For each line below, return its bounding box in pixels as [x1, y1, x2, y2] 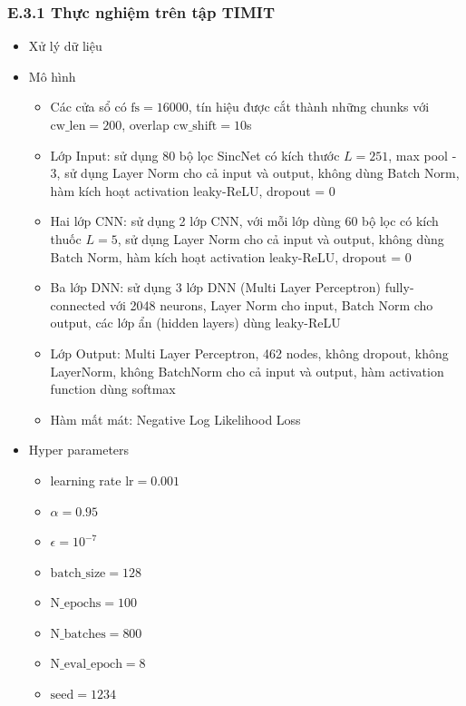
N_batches [50, 627, 106, 641]
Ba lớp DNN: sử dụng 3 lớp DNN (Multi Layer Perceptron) [50, 278, 381, 297]
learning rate [50, 470, 121, 489]
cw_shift [173, 120, 218, 132]
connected [50, 295, 106, 314]
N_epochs [50, 597, 102, 611]
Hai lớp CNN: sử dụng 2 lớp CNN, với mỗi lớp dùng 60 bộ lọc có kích [50, 211, 439, 230]
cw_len [50, 120, 86, 132]
